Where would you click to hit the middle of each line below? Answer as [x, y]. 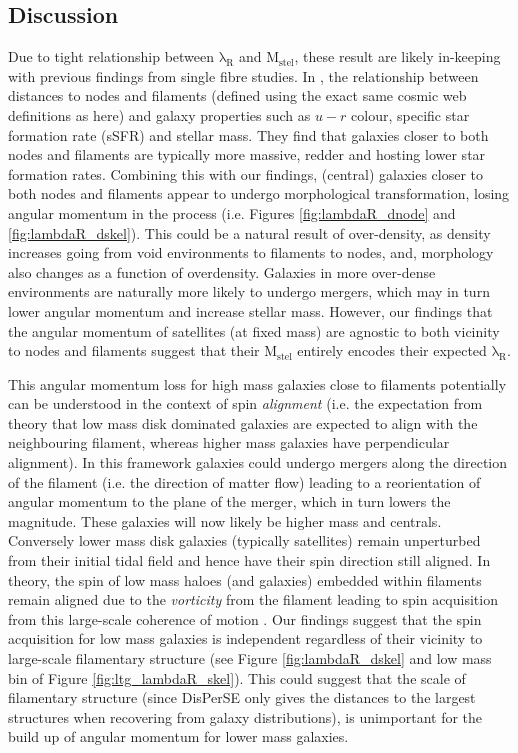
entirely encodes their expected [392, 350]
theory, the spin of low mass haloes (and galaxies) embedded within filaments [245, 579]
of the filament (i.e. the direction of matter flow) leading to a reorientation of [244, 481]
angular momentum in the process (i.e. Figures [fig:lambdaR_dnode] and [232, 212]
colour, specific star [410, 114]
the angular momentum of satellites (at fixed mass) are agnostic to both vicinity [254, 330]
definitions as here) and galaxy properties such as [159, 114]
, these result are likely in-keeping [397, 56]
